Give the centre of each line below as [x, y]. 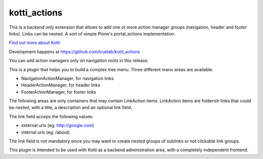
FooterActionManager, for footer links [59, 92]
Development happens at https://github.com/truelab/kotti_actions [75, 51]
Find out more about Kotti [35, 43]
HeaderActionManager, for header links [61, 85]
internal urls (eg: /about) [46, 132]
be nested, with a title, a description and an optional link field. [71, 108]
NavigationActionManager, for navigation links [67, 78]
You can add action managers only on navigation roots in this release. [79, 61]
